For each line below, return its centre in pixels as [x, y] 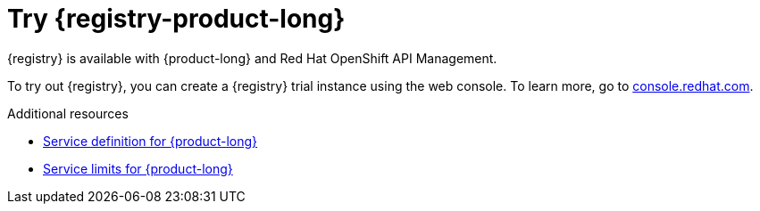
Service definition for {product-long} [150, 141]
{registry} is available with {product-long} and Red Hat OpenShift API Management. [252, 58]
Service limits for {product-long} [138, 168]
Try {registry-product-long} [176, 19]
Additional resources [68, 113]
